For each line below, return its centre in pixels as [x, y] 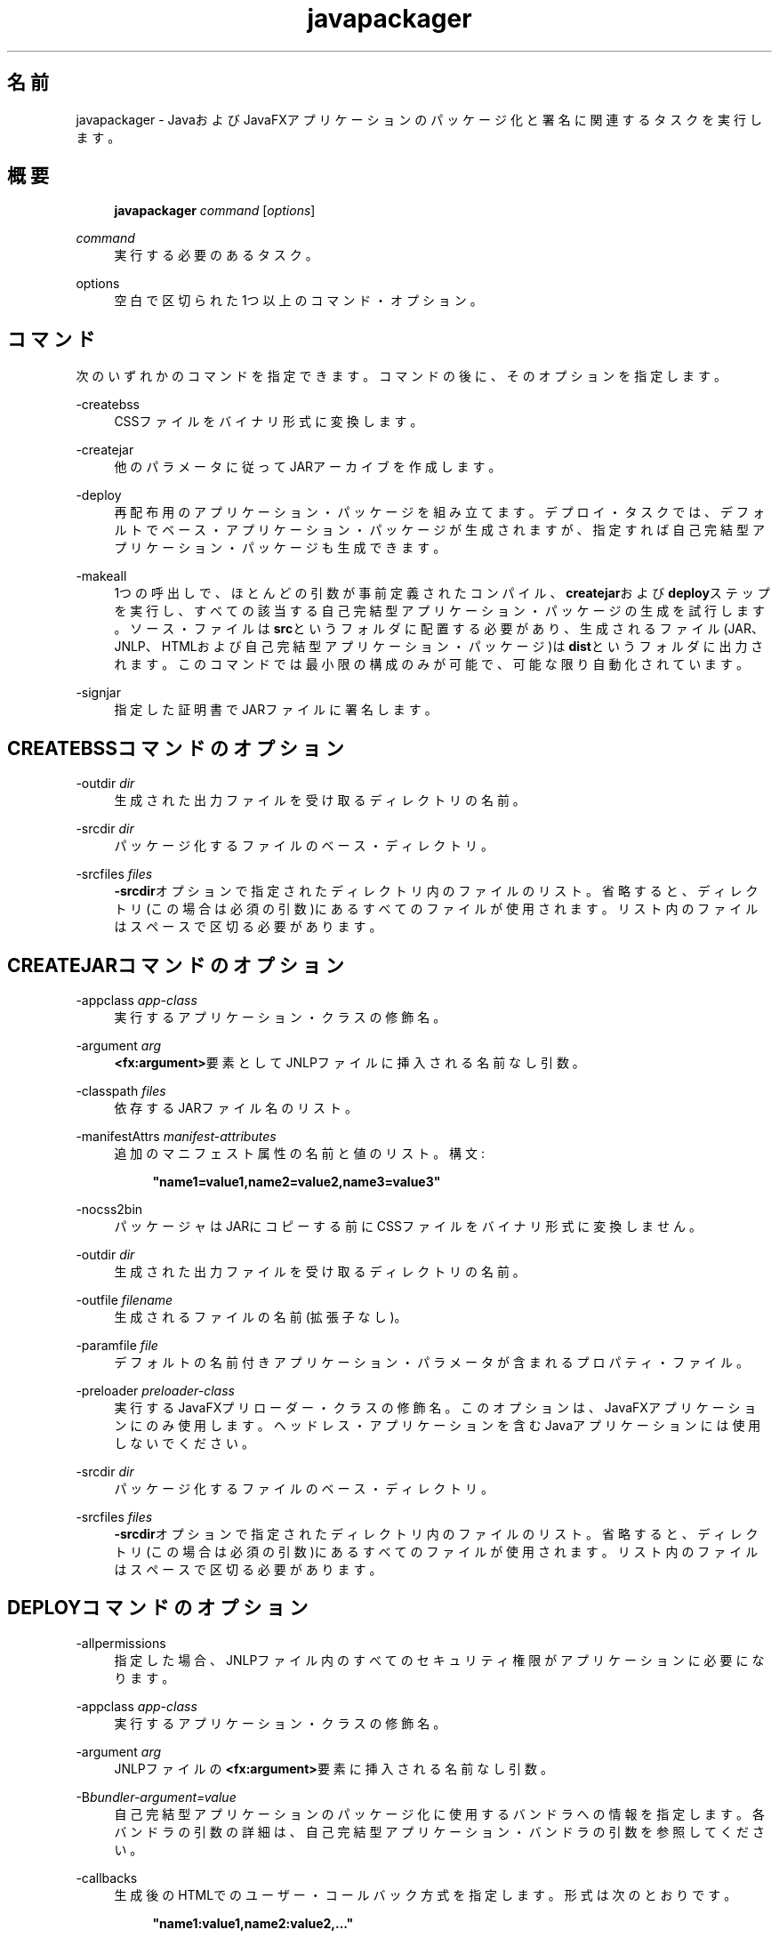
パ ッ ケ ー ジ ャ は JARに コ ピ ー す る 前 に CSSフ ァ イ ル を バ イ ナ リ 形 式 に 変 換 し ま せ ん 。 [408, 1226]
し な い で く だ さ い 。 [184, 1443]
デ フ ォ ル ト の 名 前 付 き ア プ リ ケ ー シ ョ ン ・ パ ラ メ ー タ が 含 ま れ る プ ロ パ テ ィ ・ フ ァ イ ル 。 [431, 1362]
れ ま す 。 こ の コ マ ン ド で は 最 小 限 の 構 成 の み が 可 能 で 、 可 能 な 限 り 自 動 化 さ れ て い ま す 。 [431, 664]
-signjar [98, 693]
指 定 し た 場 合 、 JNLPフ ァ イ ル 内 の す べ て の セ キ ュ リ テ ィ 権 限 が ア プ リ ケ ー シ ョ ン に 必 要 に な [439, 1660]
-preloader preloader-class [155, 1390]
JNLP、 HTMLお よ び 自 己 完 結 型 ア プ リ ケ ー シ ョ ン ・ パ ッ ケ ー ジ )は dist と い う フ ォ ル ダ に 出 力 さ [439, 647]
